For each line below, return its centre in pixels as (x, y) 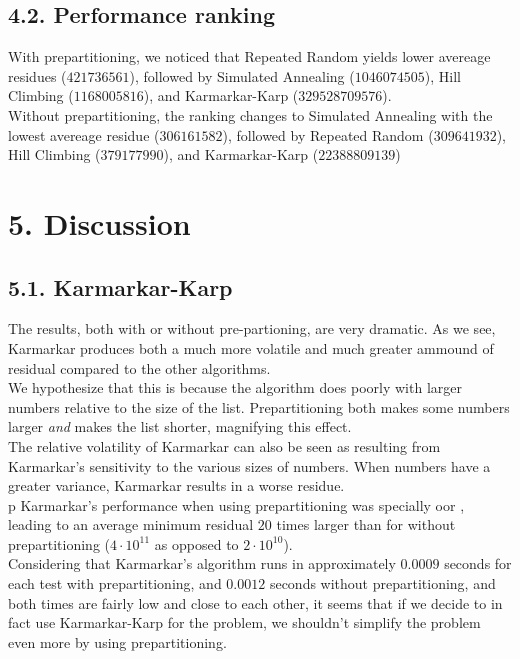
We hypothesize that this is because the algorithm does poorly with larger (235, 387)
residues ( (37, 75)
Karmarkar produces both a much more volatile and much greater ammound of (251, 347)
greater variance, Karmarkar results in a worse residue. (176, 485)
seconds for (478, 563)
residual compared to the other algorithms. (139, 367)
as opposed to (196, 543)
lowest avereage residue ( (84, 134)
